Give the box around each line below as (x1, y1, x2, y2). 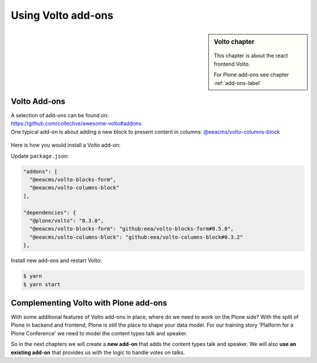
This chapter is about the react (214, 52, 288, 59)
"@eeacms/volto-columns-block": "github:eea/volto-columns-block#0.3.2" (29, 233, 244, 240)
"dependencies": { (23, 209, 76, 216)
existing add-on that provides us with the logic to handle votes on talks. (11, 349, 186, 356)
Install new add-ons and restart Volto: (11, 257, 102, 264)
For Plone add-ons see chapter (214, 71, 289, 79)
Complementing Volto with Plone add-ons (11, 298, 167, 308)
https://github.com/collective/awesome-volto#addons (11, 120, 142, 127)
